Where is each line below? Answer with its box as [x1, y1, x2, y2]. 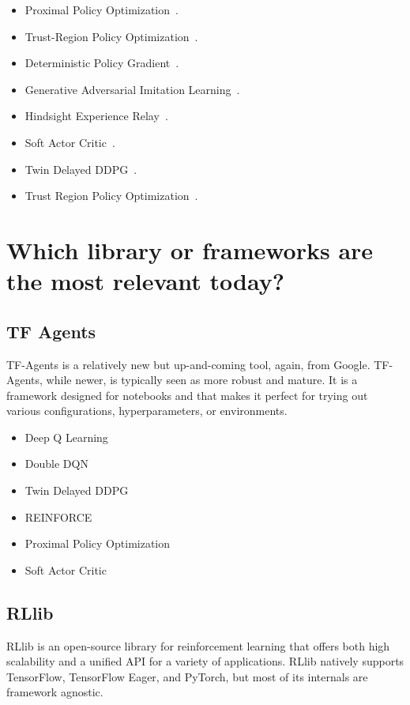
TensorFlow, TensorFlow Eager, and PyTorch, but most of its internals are [6, 668, 368, 684]
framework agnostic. [6, 684, 103, 700]
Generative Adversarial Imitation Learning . [24, 81, 240, 97]
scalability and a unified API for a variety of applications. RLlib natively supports [6, 653, 404, 669]
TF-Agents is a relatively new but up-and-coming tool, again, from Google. [6, 356, 371, 372]
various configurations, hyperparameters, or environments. [6, 402, 288, 419]
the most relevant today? [6, 265, 284, 297]
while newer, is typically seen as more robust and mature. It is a [46, 371, 358, 388]
